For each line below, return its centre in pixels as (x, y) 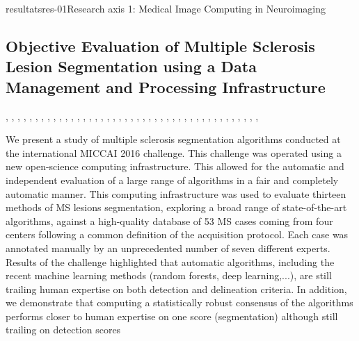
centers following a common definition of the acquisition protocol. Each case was (177, 234)
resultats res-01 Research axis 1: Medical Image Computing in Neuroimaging (166, 8)
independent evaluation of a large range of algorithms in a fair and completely (172, 180)
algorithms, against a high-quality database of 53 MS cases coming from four (169, 221)
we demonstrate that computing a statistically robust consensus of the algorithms (179, 302)
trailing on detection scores (63, 330)
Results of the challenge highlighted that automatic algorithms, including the (170, 261)
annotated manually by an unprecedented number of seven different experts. (168, 248)
